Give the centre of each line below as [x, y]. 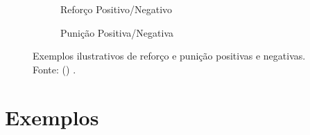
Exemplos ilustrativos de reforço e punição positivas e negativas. [169, 56]
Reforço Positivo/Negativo [117, 9]
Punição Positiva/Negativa [117, 32]
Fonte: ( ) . [54, 69]
